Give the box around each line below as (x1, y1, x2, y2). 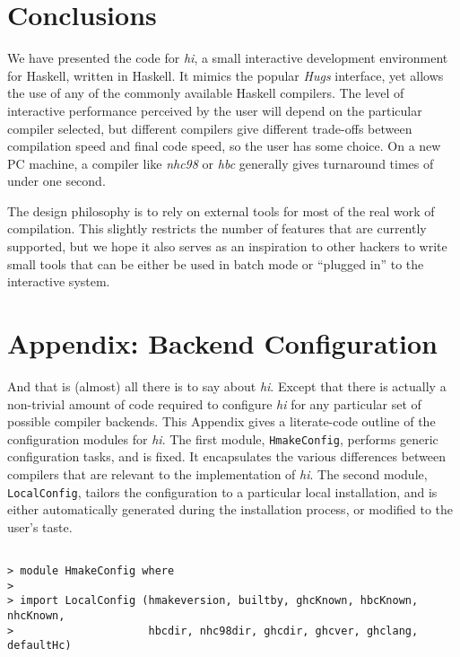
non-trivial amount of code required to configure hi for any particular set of (7, 394, 421, 413)
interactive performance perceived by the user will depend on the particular (7, 101, 422, 119)
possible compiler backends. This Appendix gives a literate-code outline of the (7, 412, 436, 431)
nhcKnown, (7, 609, 65, 623)
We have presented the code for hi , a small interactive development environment (7, 48, 448, 67)
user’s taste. (7, 517, 73, 536)
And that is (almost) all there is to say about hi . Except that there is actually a (7, 376, 447, 395)
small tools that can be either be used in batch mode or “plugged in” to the (7, 254, 424, 273)
